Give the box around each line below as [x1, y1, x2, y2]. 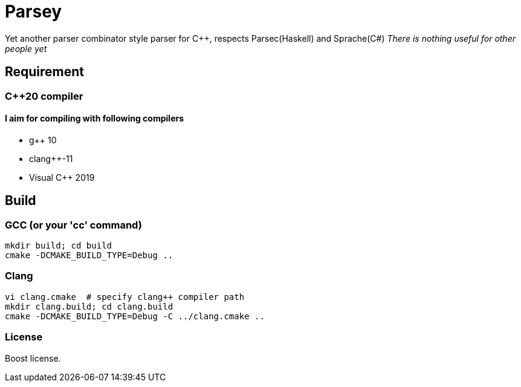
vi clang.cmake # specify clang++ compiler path [5, 291, 245, 302]
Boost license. [5, 353, 61, 363]
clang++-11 [29, 153, 73, 164]
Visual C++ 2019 [29, 172, 95, 183]
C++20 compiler [5, 89, 83, 102]
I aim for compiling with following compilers [5, 113, 184, 124]
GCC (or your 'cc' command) [5, 218, 142, 231]
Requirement [5, 64, 85, 80]
